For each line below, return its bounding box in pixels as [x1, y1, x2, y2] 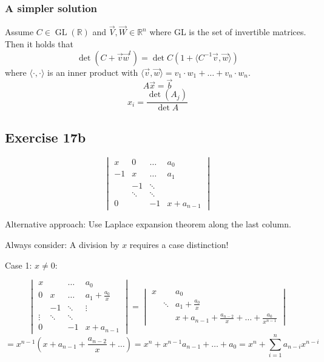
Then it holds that [5, 38, 73, 50]
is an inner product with [47, 65, 138, 78]
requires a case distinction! [129, 238, 229, 250]
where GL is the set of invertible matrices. [149, 25, 306, 38]
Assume [5, 25, 34, 38]
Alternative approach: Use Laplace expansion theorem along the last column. [5, 218, 291, 230]
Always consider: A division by [5, 238, 120, 250]
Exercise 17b [5, 127, 86, 146]
